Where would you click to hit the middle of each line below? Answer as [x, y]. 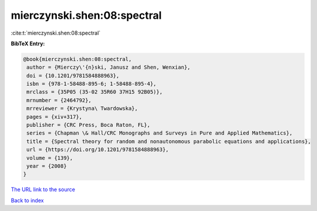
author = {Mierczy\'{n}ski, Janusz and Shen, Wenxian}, [109, 67]
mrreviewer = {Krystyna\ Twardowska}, [82, 108]
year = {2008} [47, 166]
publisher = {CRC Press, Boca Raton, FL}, [89, 125]
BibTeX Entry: [28, 43]
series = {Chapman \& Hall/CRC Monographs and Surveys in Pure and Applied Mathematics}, [160, 133]
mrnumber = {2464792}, [59, 100]
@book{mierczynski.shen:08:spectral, [77, 59]
